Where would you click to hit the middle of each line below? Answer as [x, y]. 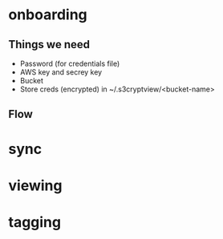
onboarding [48, 15]
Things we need [49, 45]
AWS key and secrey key [61, 72]
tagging [35, 222]
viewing [35, 185]
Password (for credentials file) [70, 63]
